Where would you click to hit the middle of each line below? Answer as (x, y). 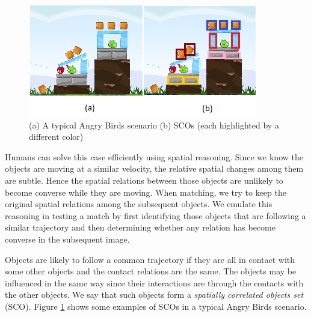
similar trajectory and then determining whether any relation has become (140, 227)
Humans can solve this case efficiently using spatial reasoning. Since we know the (154, 156)
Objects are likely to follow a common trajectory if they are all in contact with (150, 259)
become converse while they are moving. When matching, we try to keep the (146, 192)
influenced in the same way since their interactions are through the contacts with (154, 282)
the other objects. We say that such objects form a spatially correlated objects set (154, 294)
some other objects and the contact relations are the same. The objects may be (151, 271)
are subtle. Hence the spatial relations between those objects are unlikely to (144, 180)
